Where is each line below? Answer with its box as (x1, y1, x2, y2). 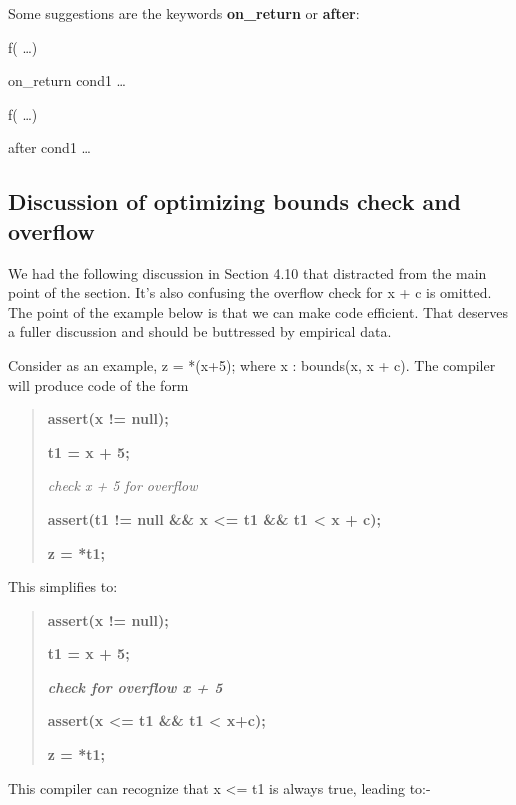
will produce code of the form (8, 374, 189, 395)
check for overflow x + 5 (47, 676, 223, 697)
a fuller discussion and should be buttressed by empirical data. (8, 321, 392, 342)
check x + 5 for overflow (47, 475, 198, 496)
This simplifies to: (8, 576, 118, 597)
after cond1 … (8, 137, 91, 158)
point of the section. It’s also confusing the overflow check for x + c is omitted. (8, 282, 492, 303)
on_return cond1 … (8, 70, 126, 91)
